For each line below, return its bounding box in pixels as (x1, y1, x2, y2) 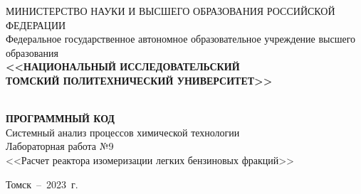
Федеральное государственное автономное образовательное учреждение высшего (6, 31, 356, 46)
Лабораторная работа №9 (6, 139, 114, 153)
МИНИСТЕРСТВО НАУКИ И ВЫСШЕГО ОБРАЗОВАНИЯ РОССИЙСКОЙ (6, 4, 335, 18)
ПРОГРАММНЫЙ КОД (6, 111, 115, 126)
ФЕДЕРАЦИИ (6, 17, 66, 32)
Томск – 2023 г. (6, 176, 78, 191)
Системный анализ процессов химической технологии (6, 124, 240, 139)
